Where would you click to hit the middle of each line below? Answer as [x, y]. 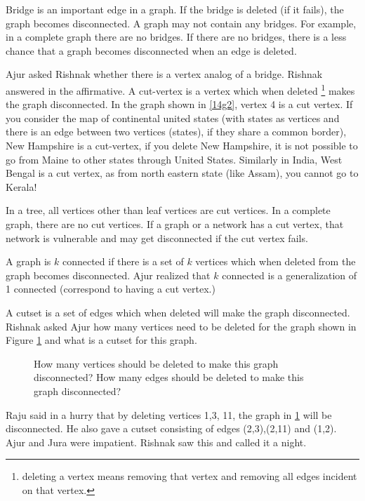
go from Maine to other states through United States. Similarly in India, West [174, 159]
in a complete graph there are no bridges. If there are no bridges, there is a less [176, 37]
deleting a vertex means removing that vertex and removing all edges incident [190, 476]
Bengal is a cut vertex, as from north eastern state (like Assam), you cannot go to [182, 173]
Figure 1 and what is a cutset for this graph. [101, 340]
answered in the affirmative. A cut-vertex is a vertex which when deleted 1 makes [180, 89]
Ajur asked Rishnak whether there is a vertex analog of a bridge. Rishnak [164, 74]
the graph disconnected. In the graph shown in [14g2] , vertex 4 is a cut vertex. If [179, 104]
